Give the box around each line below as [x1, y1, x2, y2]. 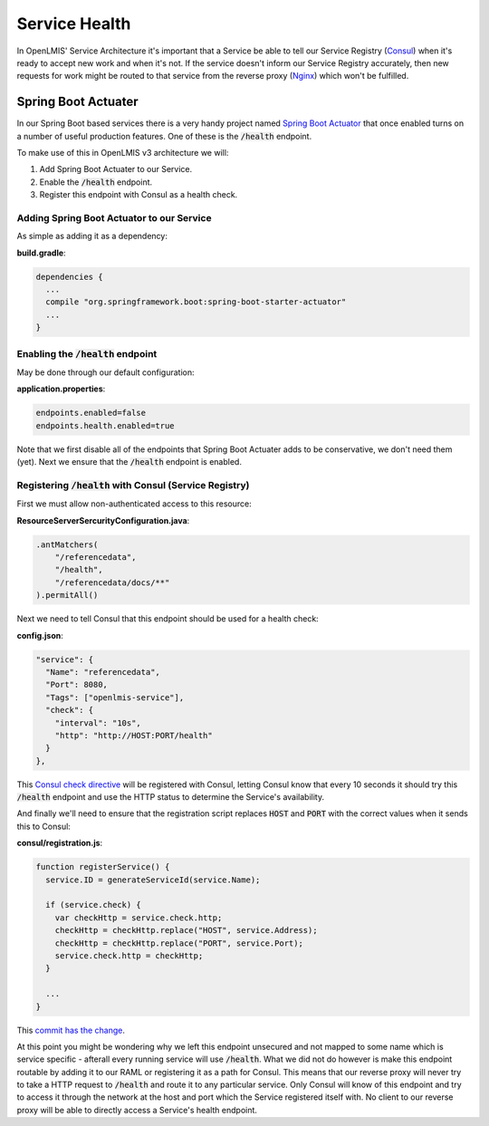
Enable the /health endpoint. [39, 177, 153, 188]
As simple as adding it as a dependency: [16, 231, 168, 242]
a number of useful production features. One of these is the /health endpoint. [16, 130, 312, 141]
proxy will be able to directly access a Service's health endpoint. [16, 1104, 258, 1115]
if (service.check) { [45, 900, 142, 910]
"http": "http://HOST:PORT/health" [54, 730, 213, 740]
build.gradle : [16, 247, 67, 258]
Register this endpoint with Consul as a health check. [39, 189, 238, 200]
